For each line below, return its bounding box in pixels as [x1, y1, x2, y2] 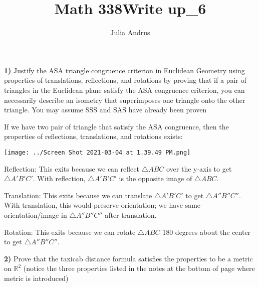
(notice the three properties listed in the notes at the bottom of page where [23, 263, 255, 273]
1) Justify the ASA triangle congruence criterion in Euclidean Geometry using [4, 65, 245, 75]
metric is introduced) [4, 272, 69, 283]
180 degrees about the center [162, 226, 251, 237]
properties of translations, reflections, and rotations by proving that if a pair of [4, 75, 246, 85]
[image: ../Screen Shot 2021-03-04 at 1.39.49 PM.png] [4, 149, 191, 156]
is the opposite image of [119, 173, 192, 184]
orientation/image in [4, 209, 67, 220]
